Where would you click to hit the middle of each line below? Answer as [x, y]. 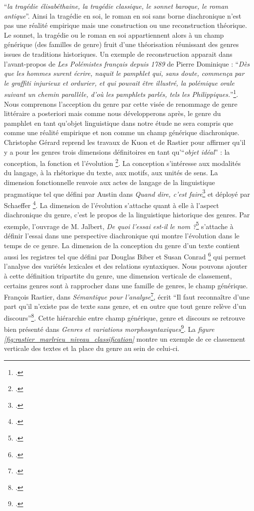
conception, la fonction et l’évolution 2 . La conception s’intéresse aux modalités [122, 162]
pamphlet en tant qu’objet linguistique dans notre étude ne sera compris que [119, 123]
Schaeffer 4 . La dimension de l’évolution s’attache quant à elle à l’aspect [112, 204]
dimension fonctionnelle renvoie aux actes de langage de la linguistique [109, 182]
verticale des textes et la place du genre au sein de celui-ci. [92, 348]
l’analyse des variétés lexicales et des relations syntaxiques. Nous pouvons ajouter [126, 266]
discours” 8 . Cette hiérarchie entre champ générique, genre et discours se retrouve [125, 317]
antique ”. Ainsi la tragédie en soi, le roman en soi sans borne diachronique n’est [123, 15]
